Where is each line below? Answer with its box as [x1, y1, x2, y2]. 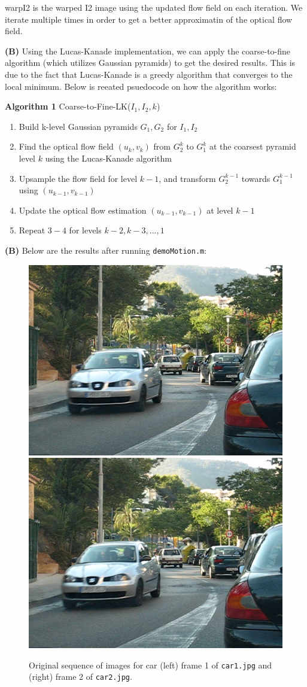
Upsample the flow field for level [19, 172, 138, 184]
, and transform [159, 172, 216, 184]
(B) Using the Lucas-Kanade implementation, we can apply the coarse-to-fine [5, 44, 291, 57]
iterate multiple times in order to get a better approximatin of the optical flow [5, 13, 293, 25]
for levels [69, 224, 102, 236]
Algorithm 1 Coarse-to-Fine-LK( [5, 100, 131, 113]
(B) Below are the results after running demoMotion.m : [5, 244, 207, 256]
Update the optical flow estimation [19, 203, 147, 216]
